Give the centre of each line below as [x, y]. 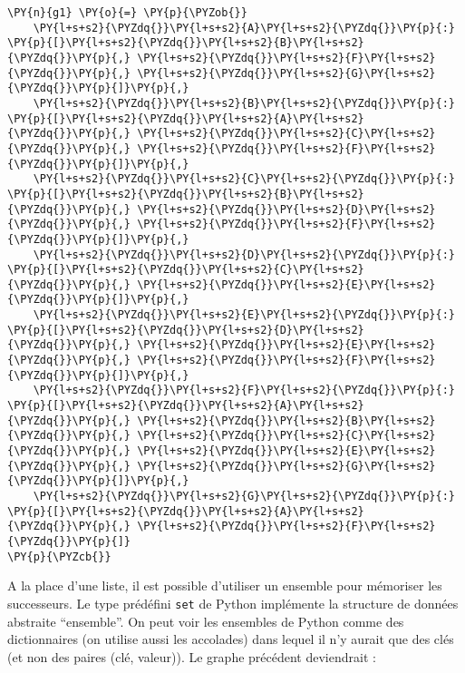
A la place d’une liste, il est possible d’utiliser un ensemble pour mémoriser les [225, 585]
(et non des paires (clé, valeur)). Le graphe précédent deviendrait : [192, 656]
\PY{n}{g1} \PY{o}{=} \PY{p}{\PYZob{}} [127, 13]
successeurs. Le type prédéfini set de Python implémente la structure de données [233, 603]
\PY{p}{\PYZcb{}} [59, 556]
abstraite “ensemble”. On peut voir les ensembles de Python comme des [206, 621]
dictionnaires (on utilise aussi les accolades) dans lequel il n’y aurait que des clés [231, 639]
